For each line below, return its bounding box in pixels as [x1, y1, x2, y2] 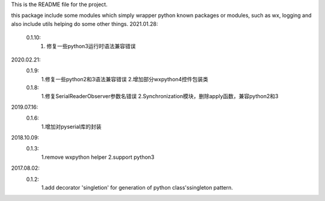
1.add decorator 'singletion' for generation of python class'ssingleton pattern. [41, 184, 234, 191]
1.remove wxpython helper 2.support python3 [41, 153, 155, 161]
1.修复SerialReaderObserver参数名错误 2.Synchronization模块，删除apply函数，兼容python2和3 [41, 92, 279, 99]
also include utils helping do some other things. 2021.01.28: [11, 20, 158, 27]
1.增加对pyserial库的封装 [41, 123, 102, 130]
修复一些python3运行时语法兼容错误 [46, 42, 136, 49]
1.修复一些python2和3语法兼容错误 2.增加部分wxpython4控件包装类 [41, 75, 209, 82]
